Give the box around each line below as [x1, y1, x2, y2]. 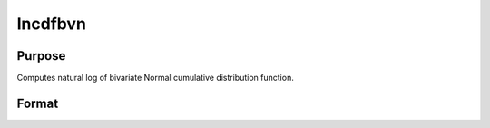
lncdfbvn [16, 14, 86, 34]
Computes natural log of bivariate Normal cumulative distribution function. [16, 73, 294, 84]
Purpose [16, 48, 66, 64]
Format [16, 95, 59, 111]
